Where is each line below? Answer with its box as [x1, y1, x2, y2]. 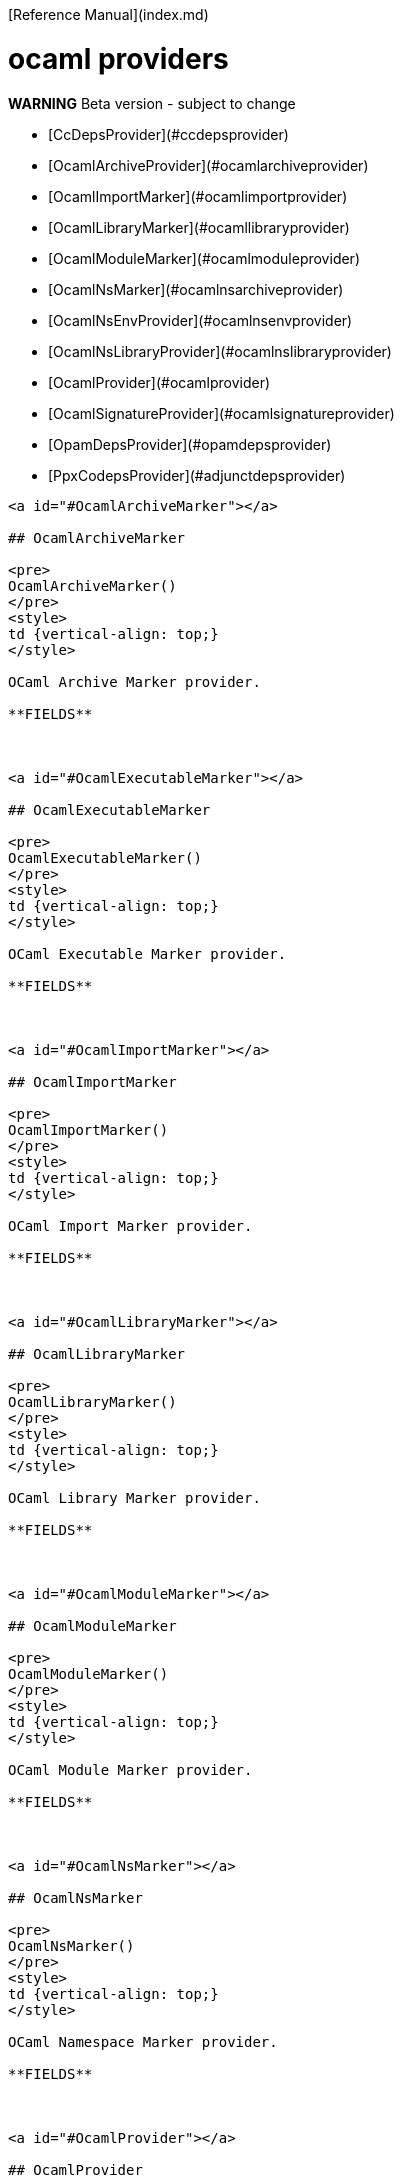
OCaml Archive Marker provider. [8, 673, 261, 690]
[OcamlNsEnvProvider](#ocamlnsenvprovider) [48, 311, 353, 329]
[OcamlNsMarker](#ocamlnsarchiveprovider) [48, 280, 344, 298]
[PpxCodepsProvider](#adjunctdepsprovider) [48, 466, 346, 484]
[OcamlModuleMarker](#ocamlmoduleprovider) [48, 249, 360, 267]
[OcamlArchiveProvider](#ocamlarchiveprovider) [48, 156, 369, 174]
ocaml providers [8, 41, 229, 76]
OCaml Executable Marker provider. [8, 945, 287, 962]
